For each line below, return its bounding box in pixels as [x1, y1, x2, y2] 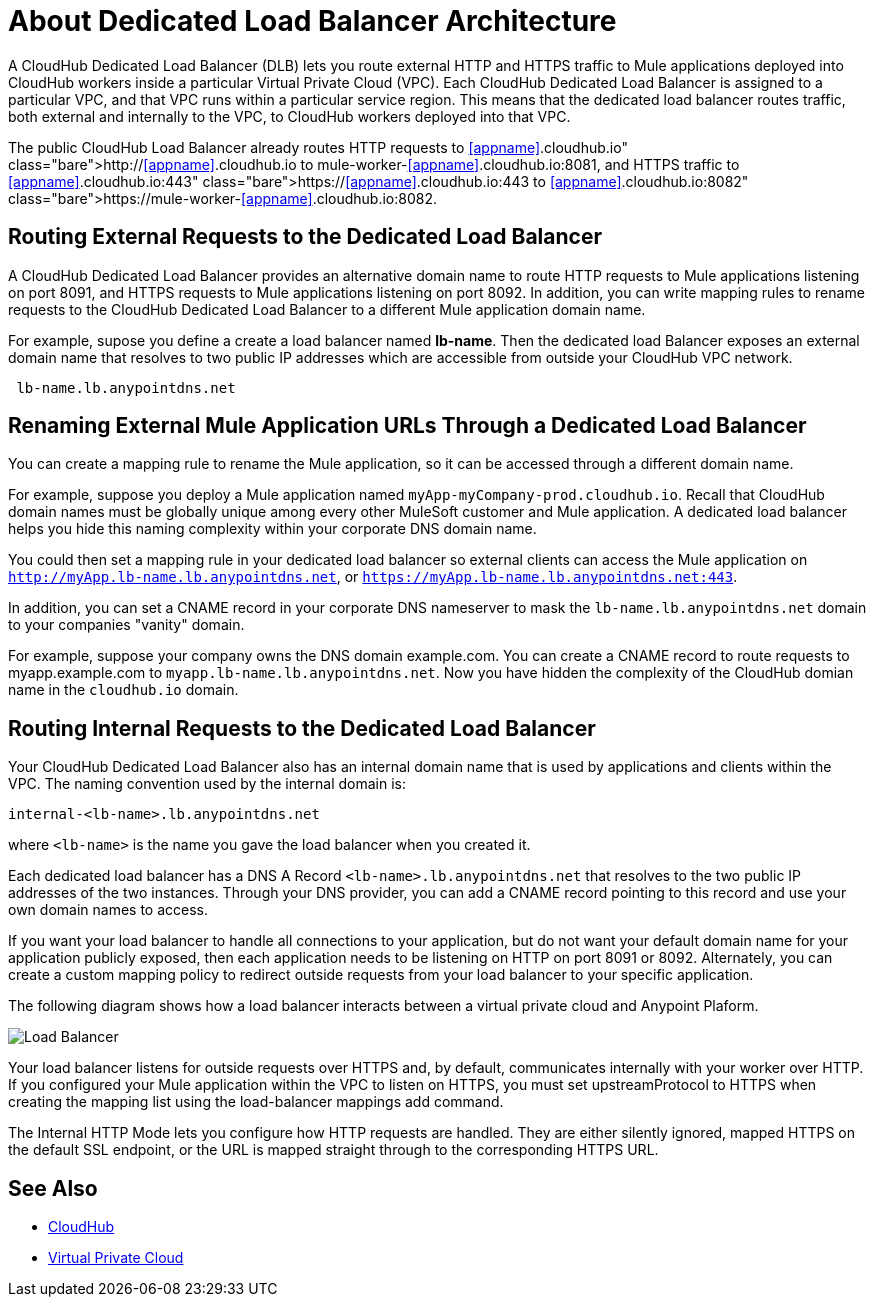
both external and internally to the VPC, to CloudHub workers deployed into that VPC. [8, 107, 571, 125]
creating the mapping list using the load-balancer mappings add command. [8, 1093, 504, 1111]
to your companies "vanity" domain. [8, 616, 245, 634]
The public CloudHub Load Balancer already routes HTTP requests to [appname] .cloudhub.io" [8, 138, 628, 156]
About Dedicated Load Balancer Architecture [8, 4, 617, 38]
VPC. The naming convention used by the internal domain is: [8, 775, 406, 793]
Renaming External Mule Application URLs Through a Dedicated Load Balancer [8, 413, 807, 439]
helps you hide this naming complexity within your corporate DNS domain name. [8, 520, 537, 538]
